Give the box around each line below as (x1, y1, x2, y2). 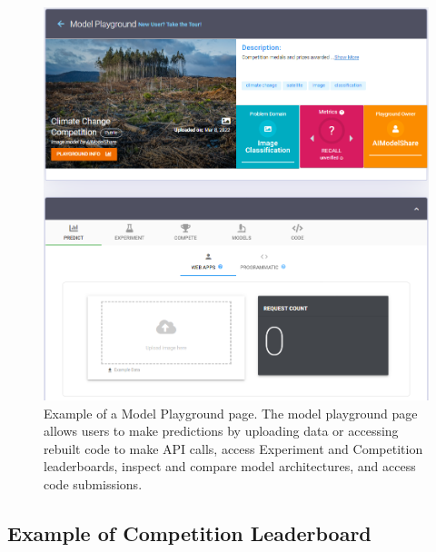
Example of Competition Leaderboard (7, 518, 372, 547)
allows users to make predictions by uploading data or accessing (44, 421, 399, 440)
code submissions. (44, 474, 143, 493)
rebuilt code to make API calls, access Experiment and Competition (44, 439, 423, 458)
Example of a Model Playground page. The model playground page (44, 403, 418, 422)
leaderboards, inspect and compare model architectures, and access (44, 457, 416, 476)
